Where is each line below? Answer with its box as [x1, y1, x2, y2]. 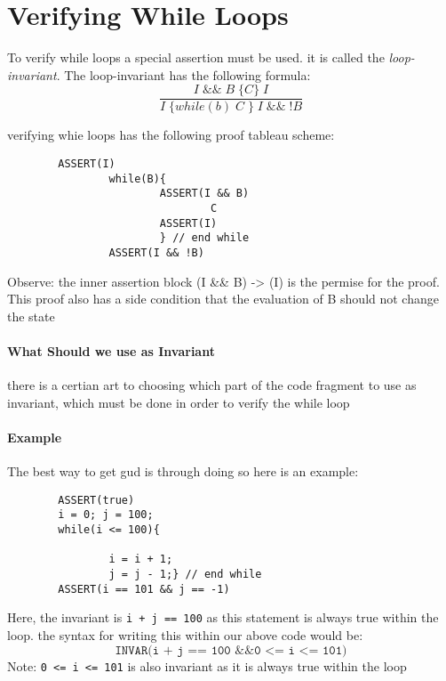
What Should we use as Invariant [7, 341, 215, 360]
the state [7, 306, 55, 325]
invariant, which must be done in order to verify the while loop [7, 393, 350, 411]
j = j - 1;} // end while [108, 568, 262, 580]
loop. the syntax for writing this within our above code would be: [7, 625, 363, 644]
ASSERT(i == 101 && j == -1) [58, 582, 230, 596]
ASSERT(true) [58, 493, 135, 507]
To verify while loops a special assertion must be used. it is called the [7, 48, 385, 67]
